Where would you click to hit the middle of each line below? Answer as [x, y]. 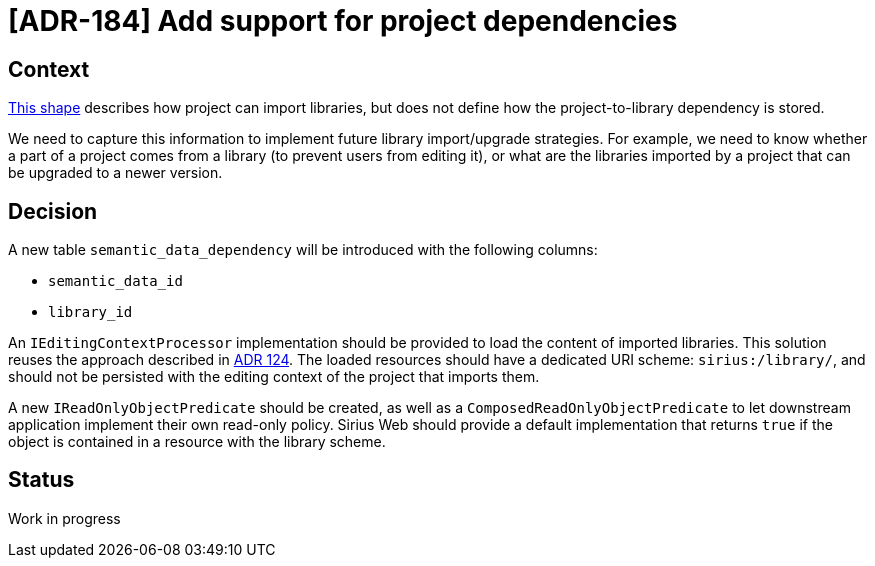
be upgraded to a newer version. [115, 173]
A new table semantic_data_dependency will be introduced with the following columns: [303, 250]
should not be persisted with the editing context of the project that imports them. [274, 377]
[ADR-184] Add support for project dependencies [343, 21]
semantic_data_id [115, 281]
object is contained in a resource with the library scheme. [197, 442]
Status [41, 480]
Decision [53, 211]
